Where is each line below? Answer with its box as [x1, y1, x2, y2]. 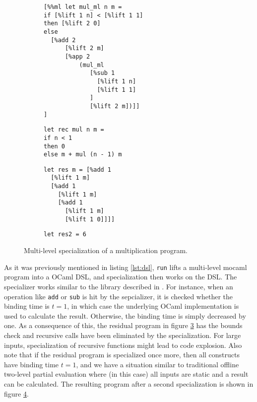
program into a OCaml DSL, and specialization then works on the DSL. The [4, 271, 237, 282]
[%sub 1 [90, 69, 115, 77]
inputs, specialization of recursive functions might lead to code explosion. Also [4, 339, 242, 350]
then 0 [44, 142, 65, 150]
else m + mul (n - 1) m [44, 151, 122, 158]
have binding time [4, 359, 59, 369]
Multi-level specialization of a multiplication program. [24, 245, 188, 256]
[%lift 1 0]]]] [64, 215, 115, 223]
